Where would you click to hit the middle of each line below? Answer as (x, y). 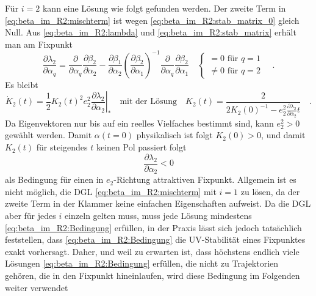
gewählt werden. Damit (48, 135)
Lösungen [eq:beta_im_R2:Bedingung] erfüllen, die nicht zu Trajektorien (142, 263)
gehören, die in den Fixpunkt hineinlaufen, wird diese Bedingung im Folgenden (153, 275)
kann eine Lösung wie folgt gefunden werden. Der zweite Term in (164, 8)
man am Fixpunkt (39, 44)
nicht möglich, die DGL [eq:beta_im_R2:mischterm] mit (111, 191)
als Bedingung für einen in (54, 179)
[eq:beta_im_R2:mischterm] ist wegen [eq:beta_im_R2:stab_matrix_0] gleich (152, 20)
